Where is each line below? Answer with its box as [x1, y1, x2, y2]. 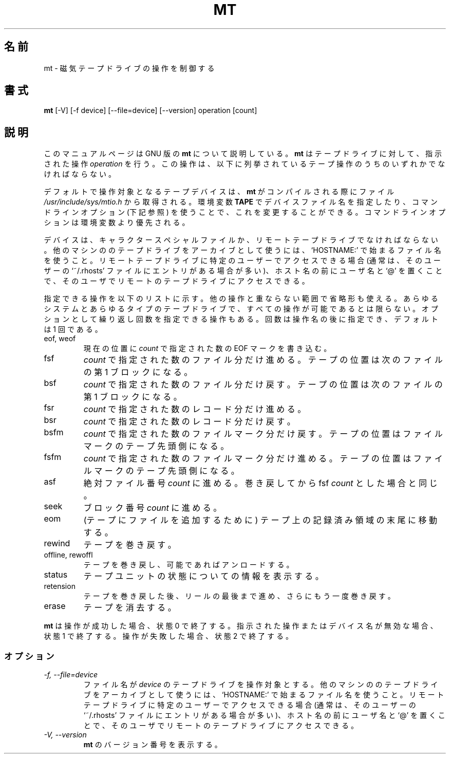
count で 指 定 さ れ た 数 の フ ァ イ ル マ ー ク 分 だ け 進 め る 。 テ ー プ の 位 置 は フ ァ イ [83, 453, 443, 464]
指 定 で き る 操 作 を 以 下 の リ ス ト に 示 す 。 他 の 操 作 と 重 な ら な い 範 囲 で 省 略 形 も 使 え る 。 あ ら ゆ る [44, 294, 438, 303]
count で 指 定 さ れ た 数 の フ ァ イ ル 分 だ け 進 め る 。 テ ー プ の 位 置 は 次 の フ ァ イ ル [83, 355, 443, 365]
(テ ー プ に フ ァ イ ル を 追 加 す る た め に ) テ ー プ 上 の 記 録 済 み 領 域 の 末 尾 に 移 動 [83, 515, 437, 526]
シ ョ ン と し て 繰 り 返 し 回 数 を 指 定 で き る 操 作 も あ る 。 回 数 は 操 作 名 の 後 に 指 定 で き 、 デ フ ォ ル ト [44, 315, 438, 324]
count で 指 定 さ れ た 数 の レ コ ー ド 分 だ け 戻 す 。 [83, 416, 295, 427]
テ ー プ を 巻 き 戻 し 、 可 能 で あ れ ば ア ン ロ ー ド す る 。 [83, 560, 294, 569]
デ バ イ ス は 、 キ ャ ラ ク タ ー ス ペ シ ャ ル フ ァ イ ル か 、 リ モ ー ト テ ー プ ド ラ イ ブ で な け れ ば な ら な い [44, 235, 438, 245]
